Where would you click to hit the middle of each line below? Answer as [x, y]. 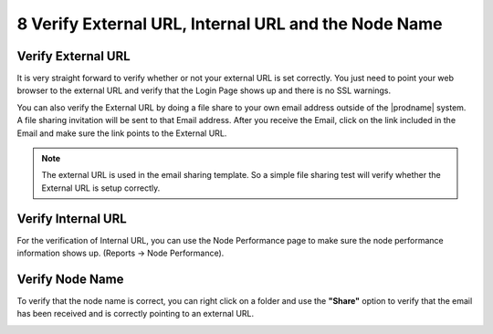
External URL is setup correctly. [101, 188]
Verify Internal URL [72, 219]
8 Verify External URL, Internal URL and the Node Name [230, 24]
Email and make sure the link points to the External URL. [122, 133]
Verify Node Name [70, 279]
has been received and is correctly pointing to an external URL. [136, 314]
